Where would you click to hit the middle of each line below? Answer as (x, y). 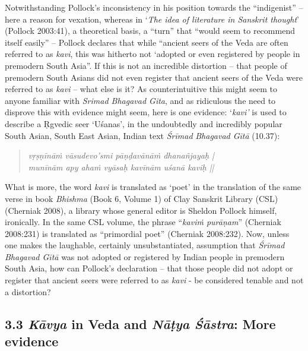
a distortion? (28, 291)
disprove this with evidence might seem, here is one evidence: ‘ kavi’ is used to (146, 112)
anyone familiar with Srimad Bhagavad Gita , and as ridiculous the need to (140, 100)
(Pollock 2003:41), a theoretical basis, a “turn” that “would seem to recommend (150, 31)
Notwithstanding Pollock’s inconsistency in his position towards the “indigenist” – (154, 7)
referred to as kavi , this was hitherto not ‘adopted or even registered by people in (153, 54)
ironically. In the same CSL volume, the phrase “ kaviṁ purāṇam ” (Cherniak (143, 222)
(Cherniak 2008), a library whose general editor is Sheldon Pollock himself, (141, 210)
